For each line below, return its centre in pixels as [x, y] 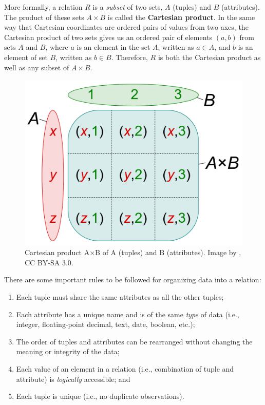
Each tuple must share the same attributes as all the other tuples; [120, 296]
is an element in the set [113, 47]
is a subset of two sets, [128, 7]
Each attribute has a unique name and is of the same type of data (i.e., [128, 314]
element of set [26, 57]
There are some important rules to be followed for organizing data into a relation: [133, 279]
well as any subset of [37, 67]
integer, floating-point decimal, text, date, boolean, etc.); [106, 324]
